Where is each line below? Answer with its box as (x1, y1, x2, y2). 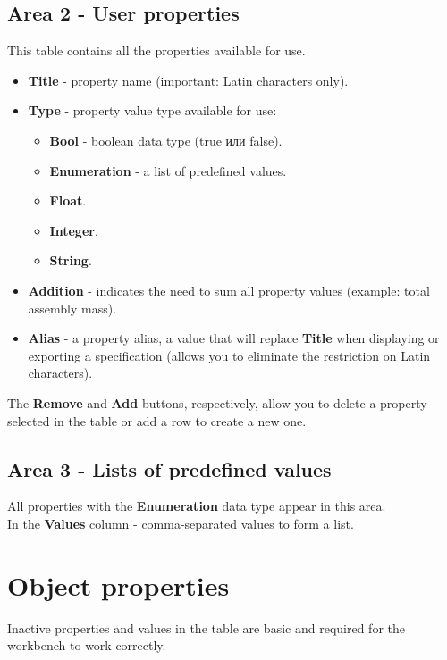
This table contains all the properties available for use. (7, 41, 306, 60)
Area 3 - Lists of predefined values (7, 455, 332, 482)
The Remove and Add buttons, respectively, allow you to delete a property (7, 393, 427, 412)
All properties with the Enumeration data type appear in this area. (7, 497, 386, 515)
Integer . (49, 221, 98, 239)
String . (49, 251, 92, 270)
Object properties (7, 566, 230, 603)
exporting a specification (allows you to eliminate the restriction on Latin (28, 346, 431, 364)
